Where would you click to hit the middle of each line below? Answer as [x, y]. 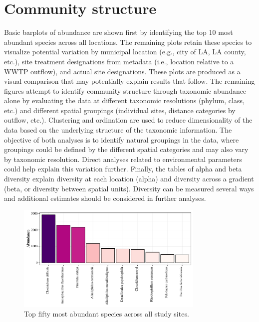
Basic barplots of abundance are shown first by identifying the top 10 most [119, 32]
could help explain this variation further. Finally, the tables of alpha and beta [123, 169]
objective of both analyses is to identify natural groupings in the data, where [122, 139]
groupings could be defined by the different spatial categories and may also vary [126, 149]
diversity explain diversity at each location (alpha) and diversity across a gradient [129, 179]
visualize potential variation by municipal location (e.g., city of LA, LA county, [125, 52]
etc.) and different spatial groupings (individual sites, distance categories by [120, 110]
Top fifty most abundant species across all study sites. [107, 314]
